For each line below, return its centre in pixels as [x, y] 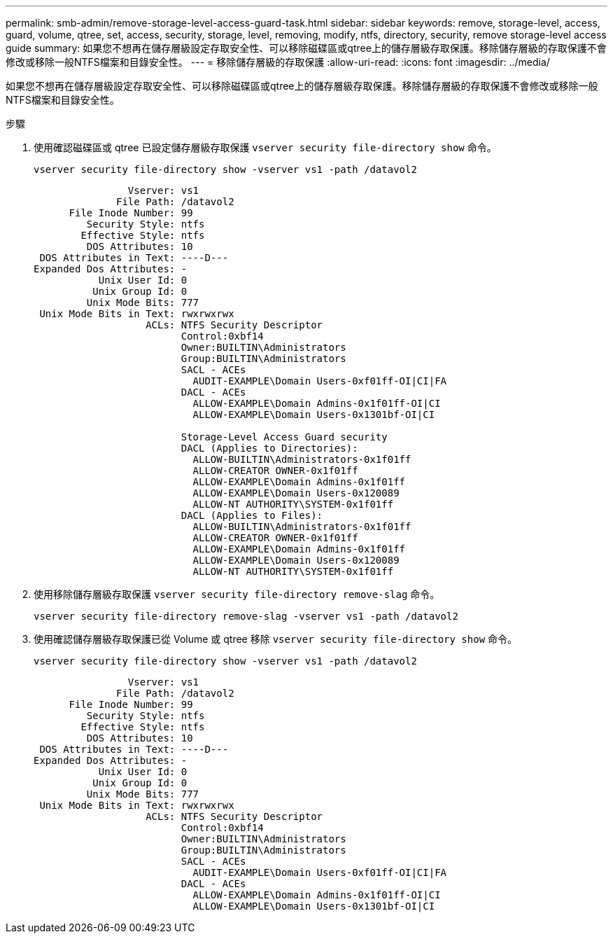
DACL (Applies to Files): [252, 515]
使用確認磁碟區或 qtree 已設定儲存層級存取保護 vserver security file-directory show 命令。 [265, 147]
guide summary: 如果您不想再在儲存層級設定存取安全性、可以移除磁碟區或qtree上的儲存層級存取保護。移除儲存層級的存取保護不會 [306, 48]
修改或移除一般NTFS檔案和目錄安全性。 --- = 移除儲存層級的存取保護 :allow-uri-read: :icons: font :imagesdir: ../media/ [278, 62]
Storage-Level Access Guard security [284, 437]
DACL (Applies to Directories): [269, 448]
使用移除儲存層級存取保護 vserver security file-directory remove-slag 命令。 [237, 594]
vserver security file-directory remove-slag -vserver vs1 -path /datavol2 [246, 616]
